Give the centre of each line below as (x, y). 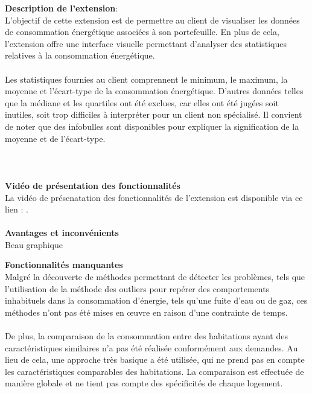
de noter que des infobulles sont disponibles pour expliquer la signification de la (152, 126)
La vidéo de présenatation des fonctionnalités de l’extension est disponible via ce (154, 197)
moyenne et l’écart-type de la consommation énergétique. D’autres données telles (154, 91)
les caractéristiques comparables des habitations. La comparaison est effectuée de (154, 371)
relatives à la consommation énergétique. (80, 55)
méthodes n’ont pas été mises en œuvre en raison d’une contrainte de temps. (146, 312)
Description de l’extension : (62, 8)
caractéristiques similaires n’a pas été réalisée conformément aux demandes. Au (151, 347)
